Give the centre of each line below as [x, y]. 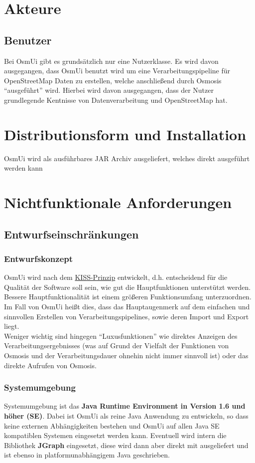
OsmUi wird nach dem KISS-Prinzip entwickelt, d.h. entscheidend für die [116, 277]
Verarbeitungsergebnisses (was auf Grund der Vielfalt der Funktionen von [117, 346]
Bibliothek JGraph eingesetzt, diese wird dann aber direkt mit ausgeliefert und [126, 445]
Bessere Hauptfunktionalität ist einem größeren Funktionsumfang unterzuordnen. [128, 297]
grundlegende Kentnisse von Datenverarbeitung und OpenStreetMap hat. [116, 100]
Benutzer [28, 40]
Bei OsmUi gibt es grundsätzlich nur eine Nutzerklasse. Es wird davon [111, 61]
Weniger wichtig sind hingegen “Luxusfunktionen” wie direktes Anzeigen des [121, 336]
